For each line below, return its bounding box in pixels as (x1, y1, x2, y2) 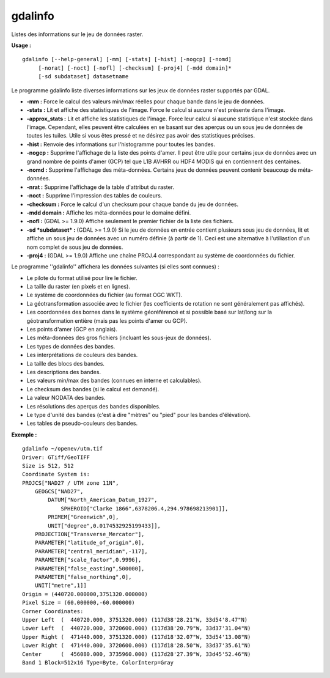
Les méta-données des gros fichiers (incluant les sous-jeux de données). (26, 334, 211, 342)
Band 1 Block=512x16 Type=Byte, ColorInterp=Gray (22, 659, 174, 666)
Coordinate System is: (22, 471, 90, 478)
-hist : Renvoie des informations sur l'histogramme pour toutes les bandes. (26, 141, 216, 148)
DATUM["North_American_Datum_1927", (48, 496, 158, 504)
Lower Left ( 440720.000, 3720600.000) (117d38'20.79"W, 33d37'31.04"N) (22, 625, 251, 632)
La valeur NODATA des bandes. (26, 394, 106, 402)
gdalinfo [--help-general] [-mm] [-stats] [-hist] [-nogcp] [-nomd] (22, 56, 232, 63)
